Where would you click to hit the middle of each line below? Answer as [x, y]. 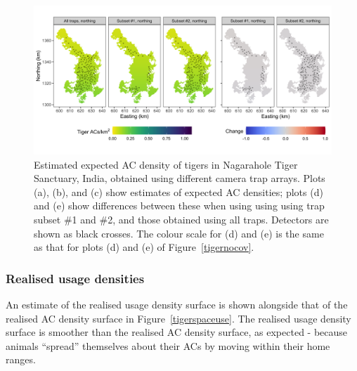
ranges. [21, 359]
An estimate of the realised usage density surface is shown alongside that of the [177, 304]
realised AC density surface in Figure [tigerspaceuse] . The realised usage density [178, 318]
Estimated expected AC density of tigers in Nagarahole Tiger [166, 164]
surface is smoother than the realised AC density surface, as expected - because [177, 332]
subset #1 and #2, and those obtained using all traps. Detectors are [181, 219]
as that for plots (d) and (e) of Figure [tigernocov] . [144, 247]
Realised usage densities [75, 278]
